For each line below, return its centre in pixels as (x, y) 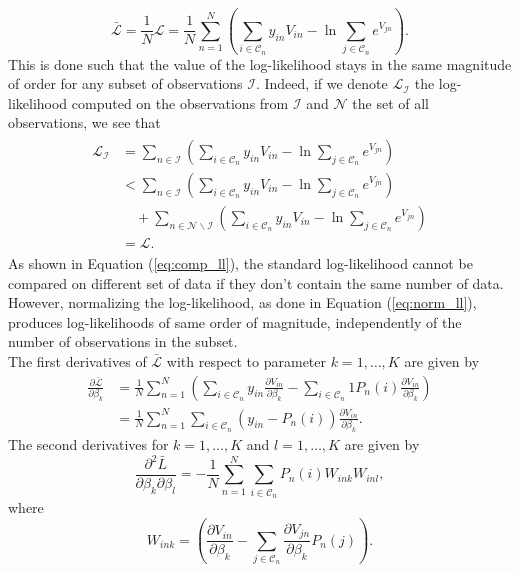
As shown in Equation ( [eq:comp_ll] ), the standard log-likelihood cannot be (240, 263)
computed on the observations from (180, 102)
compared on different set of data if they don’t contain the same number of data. (256, 282)
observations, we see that (84, 122)
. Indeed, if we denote (321, 83)
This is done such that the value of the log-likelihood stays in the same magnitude (260, 63)
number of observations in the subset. (123, 341)
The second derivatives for (88, 443)
